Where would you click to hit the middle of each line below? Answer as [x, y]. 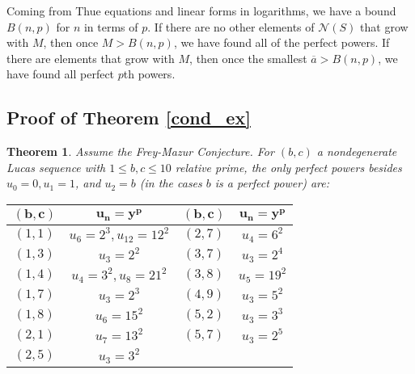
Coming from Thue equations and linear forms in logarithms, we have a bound [201, 11]
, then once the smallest [248, 58]
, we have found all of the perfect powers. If [282, 42]
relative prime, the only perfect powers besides [288, 167]
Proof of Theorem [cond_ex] [129, 118]
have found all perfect [61, 74]
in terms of [111, 26]
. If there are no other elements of [231, 26]
